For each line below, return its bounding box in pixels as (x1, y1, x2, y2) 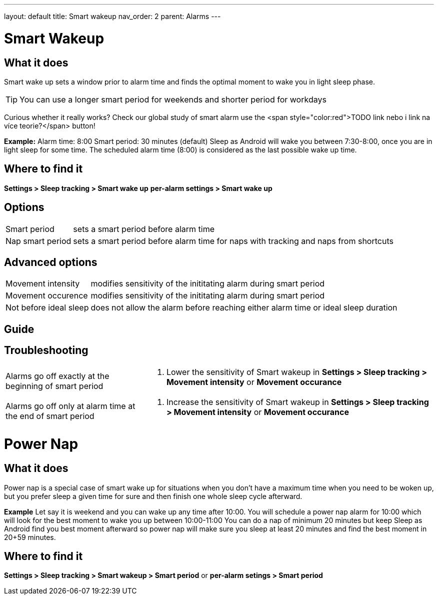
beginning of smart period (5, 380, 103, 391)
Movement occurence (5, 290, 88, 301)
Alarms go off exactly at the (5, 370, 109, 381)
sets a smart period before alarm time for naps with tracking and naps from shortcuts (73, 235, 393, 246)
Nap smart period (5, 235, 71, 246)
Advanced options (4, 256, 97, 269)
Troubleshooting (4, 344, 88, 357)
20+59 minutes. (4, 532, 56, 541)
